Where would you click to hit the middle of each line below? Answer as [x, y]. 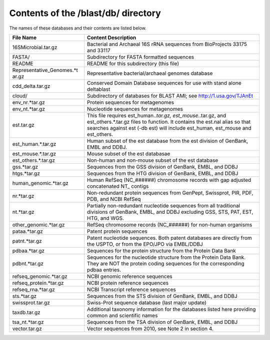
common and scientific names [122, 315]
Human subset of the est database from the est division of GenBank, [167, 141]
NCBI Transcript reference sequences [131, 289]
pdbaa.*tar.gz [28, 250]
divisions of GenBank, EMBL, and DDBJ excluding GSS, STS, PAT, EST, [170, 212]
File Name [24, 38]
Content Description [111, 38]
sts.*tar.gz [24, 296]
